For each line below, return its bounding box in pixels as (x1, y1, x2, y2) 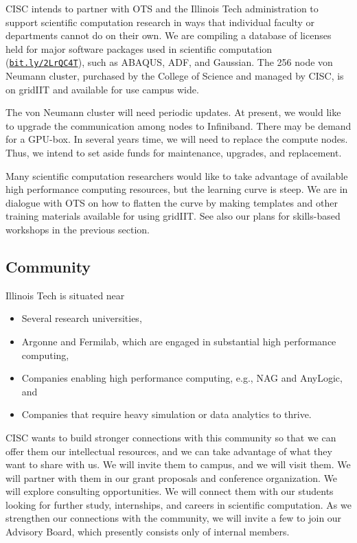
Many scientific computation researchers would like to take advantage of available (5, 168, 348, 183)
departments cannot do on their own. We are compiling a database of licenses (5, 28, 332, 43)
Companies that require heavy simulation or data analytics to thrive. (21, 407, 312, 421)
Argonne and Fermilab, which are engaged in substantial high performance (21, 334, 336, 348)
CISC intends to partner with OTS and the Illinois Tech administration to (5, 1, 319, 15)
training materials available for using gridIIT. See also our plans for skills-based (5, 209, 341, 223)
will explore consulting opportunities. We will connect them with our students (5, 484, 334, 498)
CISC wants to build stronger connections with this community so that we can (5, 430, 336, 444)
